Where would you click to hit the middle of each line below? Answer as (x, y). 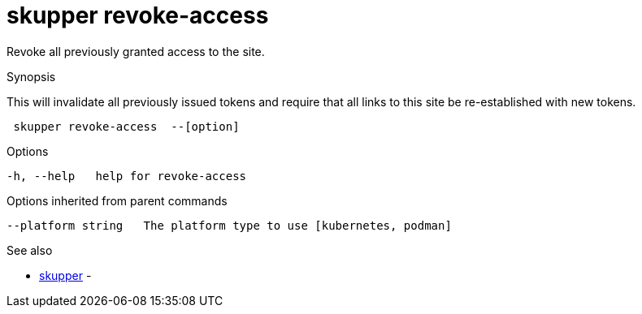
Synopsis (31, 76)
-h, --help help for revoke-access (127, 176)
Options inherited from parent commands (117, 200)
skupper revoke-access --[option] (126, 126)
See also (30, 250)
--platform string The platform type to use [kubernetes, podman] (229, 225)
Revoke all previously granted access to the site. (136, 51)
